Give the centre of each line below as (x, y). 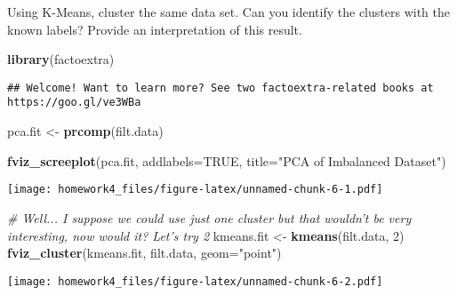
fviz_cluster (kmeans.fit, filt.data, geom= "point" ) (144, 253)
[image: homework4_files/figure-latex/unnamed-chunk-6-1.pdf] (195, 190)
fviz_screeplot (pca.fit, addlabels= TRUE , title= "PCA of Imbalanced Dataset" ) (227, 160)
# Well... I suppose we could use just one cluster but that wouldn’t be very (209, 217)
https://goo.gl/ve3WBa (74, 103)
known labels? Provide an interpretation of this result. (155, 29)
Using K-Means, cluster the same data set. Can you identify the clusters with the (228, 12)
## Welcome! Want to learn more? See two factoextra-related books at (220, 88)
